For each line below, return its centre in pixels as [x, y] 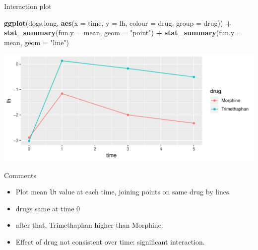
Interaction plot [28, 6]
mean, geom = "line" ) [37, 42]
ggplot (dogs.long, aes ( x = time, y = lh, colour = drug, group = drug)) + [118, 23]
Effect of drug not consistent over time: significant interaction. [110, 241]
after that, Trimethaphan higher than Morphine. [89, 225]
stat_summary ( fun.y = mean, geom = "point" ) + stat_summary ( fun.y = [123, 32]
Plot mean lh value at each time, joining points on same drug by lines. [123, 192]
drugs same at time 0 [48, 208]
